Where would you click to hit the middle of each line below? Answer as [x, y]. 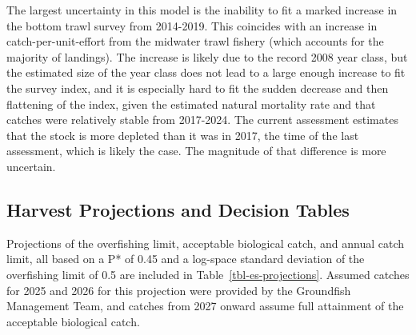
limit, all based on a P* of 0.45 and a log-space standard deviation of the [186, 259]
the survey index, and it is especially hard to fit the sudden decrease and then [198, 88]
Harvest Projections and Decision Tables [178, 209]
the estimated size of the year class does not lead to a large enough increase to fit [206, 72]
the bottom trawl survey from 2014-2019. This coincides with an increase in [192, 25]
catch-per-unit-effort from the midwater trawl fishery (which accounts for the [195, 41]
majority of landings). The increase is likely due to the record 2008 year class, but [207, 56]
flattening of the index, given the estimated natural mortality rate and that [191, 104]
